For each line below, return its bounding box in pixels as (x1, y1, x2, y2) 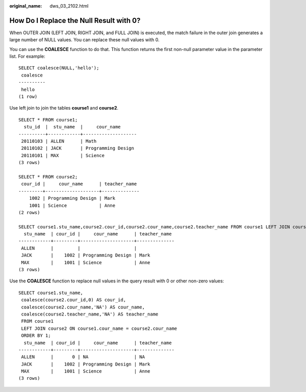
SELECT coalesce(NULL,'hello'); (18, 65, 99, 71)
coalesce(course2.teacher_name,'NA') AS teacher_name (21, 311, 159, 317)
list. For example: (9, 54, 45, 60)
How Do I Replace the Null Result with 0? (9, 16, 141, 25)
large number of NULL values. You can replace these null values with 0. (9, 37, 160, 43)
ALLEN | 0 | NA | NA (21, 354, 145, 360)
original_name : (9, 3, 42, 9)
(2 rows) (18, 210, 40, 215)
